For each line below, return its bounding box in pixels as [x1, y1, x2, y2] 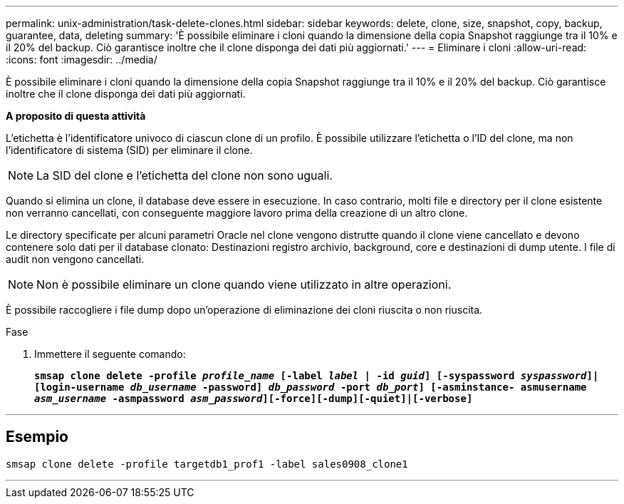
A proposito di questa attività [6, 110, 146, 122]
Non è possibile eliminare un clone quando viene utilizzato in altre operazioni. [36, 277, 452, 292]
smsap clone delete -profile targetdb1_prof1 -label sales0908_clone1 [6, 458, 408, 470]
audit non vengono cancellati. [6, 253, 145, 265]
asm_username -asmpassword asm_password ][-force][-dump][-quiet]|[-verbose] [34, 393, 473, 404]
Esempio [6, 428, 68, 446]
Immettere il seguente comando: [34, 348, 186, 360]
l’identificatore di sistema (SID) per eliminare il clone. [6, 144, 253, 156]
